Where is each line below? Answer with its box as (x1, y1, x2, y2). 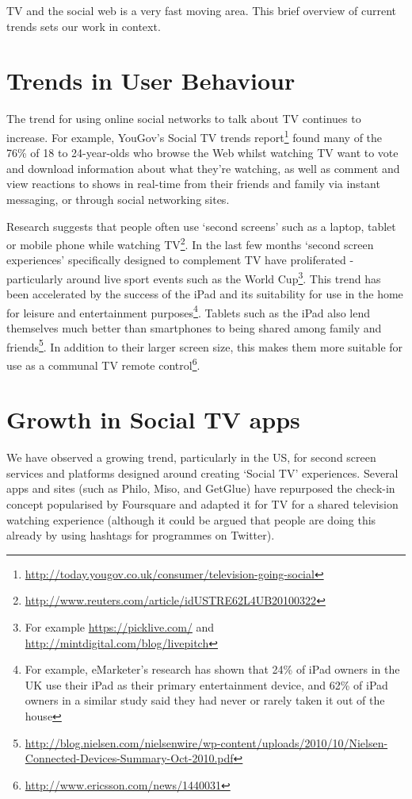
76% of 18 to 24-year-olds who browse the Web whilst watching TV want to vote (6, 144, 399, 161)
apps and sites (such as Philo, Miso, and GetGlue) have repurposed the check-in (6, 480, 395, 497)
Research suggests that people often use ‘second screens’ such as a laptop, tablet (6, 217, 396, 234)
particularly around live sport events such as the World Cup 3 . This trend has (6, 267, 381, 286)
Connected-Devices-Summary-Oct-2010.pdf (25, 750, 234, 766)
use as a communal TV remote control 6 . (6, 354, 200, 373)
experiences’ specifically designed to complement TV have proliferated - (6, 252, 354, 268)
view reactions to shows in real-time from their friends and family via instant (6, 175, 380, 192)
